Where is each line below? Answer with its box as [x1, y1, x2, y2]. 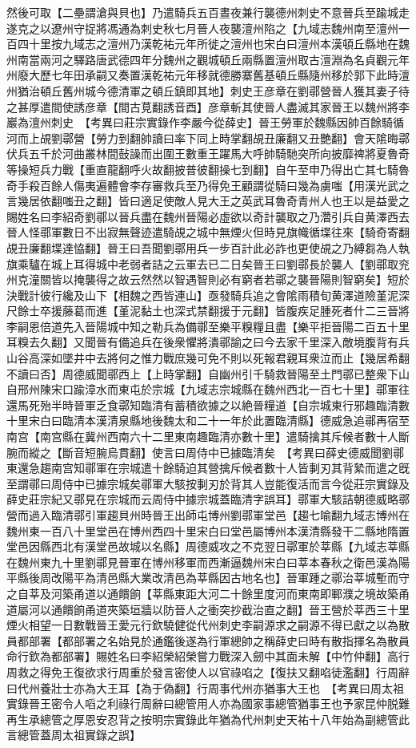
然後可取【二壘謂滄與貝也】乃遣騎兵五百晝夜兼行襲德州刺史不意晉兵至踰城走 [6, 4, 410, 20]
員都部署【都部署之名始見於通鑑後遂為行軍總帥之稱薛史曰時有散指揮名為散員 [6, 632, 410, 649]
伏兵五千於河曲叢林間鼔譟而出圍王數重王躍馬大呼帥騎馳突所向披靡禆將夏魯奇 [6, 145, 410, 162]
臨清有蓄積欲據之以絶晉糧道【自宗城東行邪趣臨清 [140, 396, 398, 413]
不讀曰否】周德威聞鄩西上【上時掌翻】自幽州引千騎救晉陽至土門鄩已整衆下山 [6, 365, 410, 382]
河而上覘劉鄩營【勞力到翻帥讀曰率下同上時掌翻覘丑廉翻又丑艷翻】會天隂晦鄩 [6, 129, 410, 146]
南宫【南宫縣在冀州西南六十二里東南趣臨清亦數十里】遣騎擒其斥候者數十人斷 [6, 428, 410, 445]
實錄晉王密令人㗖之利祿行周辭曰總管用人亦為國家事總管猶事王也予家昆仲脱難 [6, 695, 410, 712]
